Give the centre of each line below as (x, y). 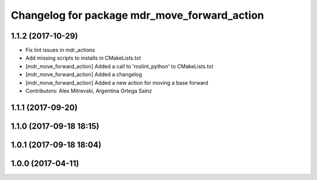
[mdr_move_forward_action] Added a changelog (84, 75)
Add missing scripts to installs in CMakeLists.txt (83, 58)
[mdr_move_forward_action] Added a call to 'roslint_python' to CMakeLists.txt (119, 66)
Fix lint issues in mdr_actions (60, 50)
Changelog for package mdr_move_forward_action (137, 15)
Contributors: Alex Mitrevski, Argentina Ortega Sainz (89, 91)
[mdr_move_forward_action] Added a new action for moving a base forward (117, 82)
